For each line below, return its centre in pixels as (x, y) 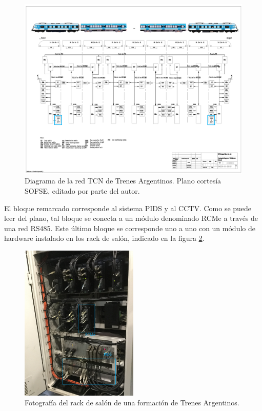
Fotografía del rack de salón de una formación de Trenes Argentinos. (132, 403)
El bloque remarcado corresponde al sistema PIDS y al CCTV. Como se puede (128, 208)
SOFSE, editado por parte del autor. (82, 191)
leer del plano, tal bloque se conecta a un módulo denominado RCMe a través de (131, 218)
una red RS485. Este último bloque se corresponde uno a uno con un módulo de (130, 228)
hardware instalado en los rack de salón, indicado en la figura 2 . (104, 238)
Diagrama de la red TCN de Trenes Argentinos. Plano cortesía (123, 181)
